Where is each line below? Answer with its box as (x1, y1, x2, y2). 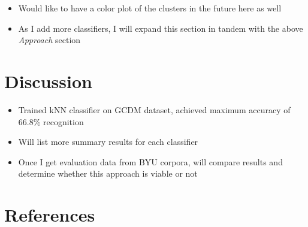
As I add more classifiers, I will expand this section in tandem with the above (18, 22, 303, 34)
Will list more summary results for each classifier (18, 135, 198, 148)
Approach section (18, 34, 81, 46)
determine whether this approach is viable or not (18, 167, 198, 180)
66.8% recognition (18, 115, 84, 128)
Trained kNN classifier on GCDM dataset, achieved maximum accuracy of (18, 103, 291, 116)
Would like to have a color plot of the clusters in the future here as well (18, 2, 282, 14)
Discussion (4, 68, 92, 93)
